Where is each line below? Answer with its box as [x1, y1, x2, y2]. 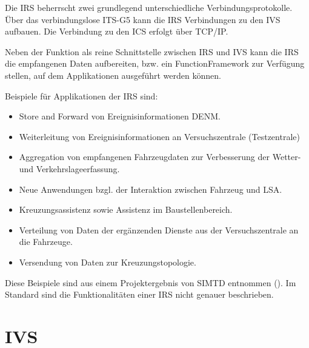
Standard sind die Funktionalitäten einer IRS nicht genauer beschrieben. [5, 288, 274, 301]
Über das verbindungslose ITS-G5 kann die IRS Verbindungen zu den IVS [5, 13, 281, 25]
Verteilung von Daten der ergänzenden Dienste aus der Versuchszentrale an [19, 223, 299, 236]
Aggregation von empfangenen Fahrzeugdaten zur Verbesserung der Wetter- [19, 150, 301, 163]
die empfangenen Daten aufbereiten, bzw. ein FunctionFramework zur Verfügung [5, 57, 305, 70]
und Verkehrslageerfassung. [19, 162, 120, 175]
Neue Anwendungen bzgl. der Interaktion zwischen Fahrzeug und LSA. [19, 182, 282, 195]
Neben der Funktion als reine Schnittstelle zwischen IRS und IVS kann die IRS [5, 45, 299, 58]
